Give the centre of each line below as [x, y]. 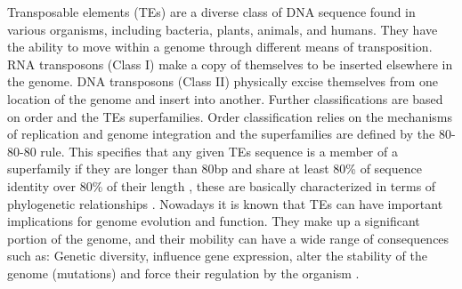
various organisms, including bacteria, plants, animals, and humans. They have [223, 29]
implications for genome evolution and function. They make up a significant [214, 221]
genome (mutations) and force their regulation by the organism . [183, 273]
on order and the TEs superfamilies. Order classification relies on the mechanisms [230, 116]
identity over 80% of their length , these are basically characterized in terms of [222, 185]
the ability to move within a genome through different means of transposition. [220, 47]
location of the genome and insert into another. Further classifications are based [225, 98]
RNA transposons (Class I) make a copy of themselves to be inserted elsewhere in [230, 64]
